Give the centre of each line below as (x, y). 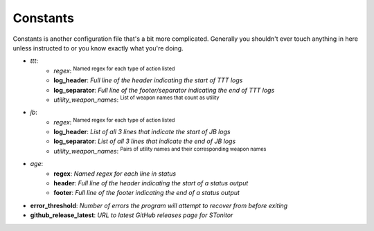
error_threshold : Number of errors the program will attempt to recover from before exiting (159, 205)
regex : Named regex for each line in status (115, 174)
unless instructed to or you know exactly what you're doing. (98, 48)
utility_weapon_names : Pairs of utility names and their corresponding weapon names (160, 150)
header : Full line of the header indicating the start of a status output (151, 183)
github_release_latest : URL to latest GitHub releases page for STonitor (132, 215)
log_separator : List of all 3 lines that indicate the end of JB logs (145, 141)
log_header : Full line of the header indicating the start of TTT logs (148, 80)
